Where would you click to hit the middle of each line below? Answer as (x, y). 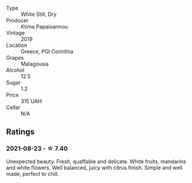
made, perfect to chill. (33, 174)
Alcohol (15, 70)
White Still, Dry (39, 14)
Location (17, 45)
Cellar (13, 107)
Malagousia (35, 64)
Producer (17, 20)
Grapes (15, 58)
